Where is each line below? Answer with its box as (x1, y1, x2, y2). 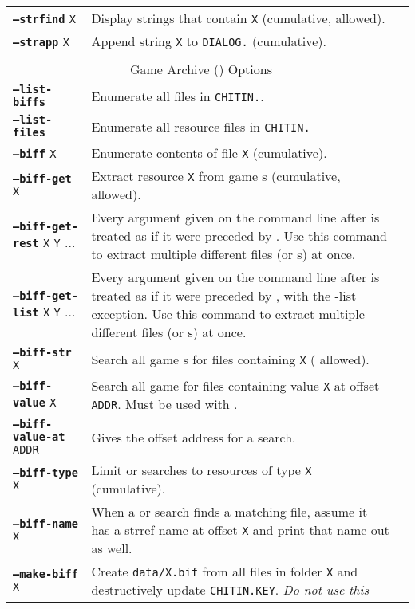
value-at (13, 430, 65, 443)
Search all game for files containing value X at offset (91, 376, 380, 395)
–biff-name (13, 517, 78, 530)
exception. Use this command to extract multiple (91, 304, 365, 323)
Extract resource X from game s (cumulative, (91, 167, 341, 185)
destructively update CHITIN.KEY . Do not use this (91, 580, 369, 599)
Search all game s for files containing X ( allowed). (91, 349, 370, 368)
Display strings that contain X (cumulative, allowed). (91, 9, 385, 27)
